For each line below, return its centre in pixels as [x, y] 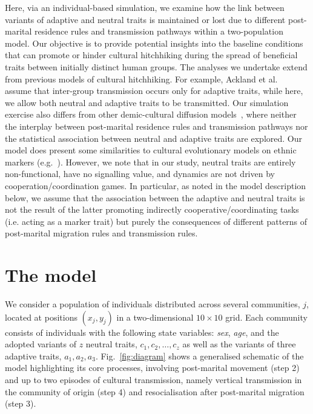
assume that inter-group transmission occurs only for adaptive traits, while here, [154, 91]
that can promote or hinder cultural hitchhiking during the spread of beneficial [151, 55]
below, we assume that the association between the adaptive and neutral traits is [155, 197]
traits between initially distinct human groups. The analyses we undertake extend [156, 66]
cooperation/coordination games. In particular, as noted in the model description [156, 185]
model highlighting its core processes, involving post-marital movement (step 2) [152, 368]
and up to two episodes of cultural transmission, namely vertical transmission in [153, 379]
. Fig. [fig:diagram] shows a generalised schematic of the [199, 356]
